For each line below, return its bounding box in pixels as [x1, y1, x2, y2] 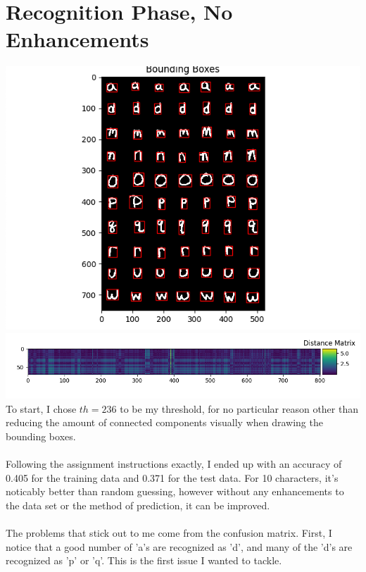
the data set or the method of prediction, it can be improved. [6, 497, 270, 512]
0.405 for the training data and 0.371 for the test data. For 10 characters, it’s [6, 470, 339, 485]
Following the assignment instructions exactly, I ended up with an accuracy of [6, 456, 342, 471]
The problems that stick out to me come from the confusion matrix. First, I [6, 526, 332, 540]
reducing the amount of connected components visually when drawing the [6, 415, 323, 430]
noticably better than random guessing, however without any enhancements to [6, 484, 344, 499]
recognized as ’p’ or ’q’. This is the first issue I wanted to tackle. [6, 553, 282, 568]
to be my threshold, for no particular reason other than [120, 401, 358, 416]
